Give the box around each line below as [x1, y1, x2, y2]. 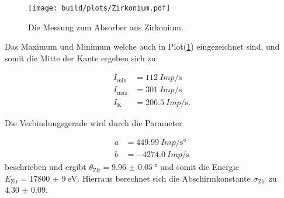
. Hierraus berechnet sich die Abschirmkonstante [77, 172, 251, 184]
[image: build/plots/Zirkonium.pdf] [28, 4, 171, 12]
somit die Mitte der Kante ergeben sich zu [5, 51, 156, 64]
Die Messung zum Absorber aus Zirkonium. [28, 20, 183, 33]
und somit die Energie [160, 161, 239, 173]
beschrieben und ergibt [5, 161, 86, 173]
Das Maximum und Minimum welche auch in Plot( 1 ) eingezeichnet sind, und [5, 40, 280, 53]
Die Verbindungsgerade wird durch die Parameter [5, 116, 182, 128]
